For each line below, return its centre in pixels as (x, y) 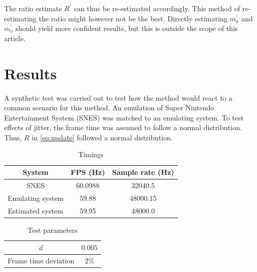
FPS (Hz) (88, 172)
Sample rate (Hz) (143, 172)
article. (15, 38)
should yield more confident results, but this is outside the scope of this (127, 28)
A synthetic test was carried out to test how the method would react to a (118, 97)
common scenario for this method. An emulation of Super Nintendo (109, 108)
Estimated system (36, 210)
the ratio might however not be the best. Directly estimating (133, 18)
